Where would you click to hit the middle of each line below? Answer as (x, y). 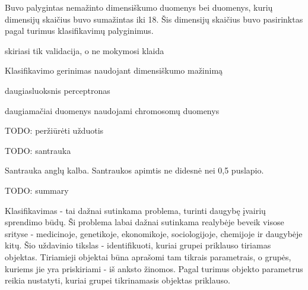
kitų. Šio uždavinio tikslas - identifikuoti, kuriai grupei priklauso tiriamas (138, 245)
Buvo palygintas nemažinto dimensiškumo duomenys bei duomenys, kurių (139, 7)
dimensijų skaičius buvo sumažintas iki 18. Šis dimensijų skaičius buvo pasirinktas (154, 19)
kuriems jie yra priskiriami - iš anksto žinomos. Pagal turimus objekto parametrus (154, 268)
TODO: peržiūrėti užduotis (54, 130)
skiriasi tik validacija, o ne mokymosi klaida (85, 50)
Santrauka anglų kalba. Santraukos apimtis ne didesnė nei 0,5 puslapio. (134, 170)
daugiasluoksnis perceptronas (58, 90)
